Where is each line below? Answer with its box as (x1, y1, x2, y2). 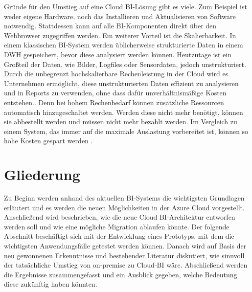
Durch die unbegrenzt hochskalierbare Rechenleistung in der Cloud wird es (4, 68, 229, 79)
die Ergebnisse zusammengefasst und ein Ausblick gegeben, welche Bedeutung (4, 269, 237, 279)
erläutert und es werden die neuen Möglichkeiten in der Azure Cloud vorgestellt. (4, 202, 245, 212)
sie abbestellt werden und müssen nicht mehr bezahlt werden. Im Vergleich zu (4, 116, 237, 127)
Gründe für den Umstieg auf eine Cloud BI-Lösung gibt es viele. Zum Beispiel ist (4, 1, 247, 11)
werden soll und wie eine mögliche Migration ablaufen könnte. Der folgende (4, 221, 229, 231)
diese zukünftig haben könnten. (4, 279, 97, 289)
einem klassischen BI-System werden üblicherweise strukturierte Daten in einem (4, 40, 243, 50)
